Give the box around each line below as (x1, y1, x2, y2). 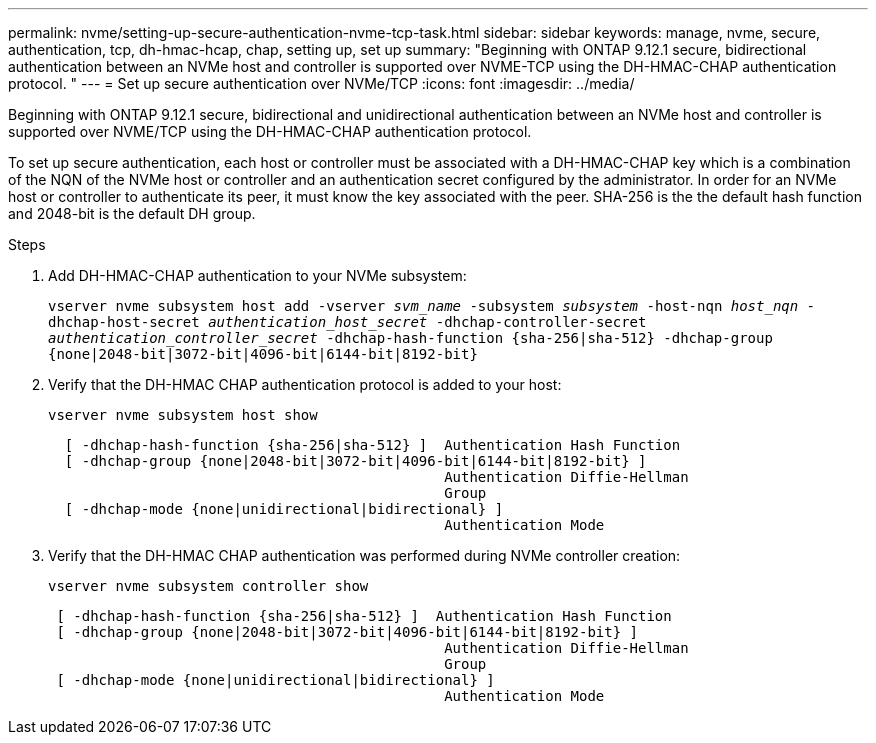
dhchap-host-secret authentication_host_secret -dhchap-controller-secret (48, 314, 647, 330)
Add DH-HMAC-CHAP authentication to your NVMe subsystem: (48, 267, 467, 284)
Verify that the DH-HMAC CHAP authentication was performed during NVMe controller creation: (48, 547, 681, 564)
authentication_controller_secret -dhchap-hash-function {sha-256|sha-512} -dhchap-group (48, 330, 773, 346)
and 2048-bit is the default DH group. (8, 205, 256, 222)
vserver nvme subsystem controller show (48, 578, 369, 594)
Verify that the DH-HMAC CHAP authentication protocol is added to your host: (48, 376, 562, 393)
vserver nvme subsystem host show (48, 407, 318, 423)
